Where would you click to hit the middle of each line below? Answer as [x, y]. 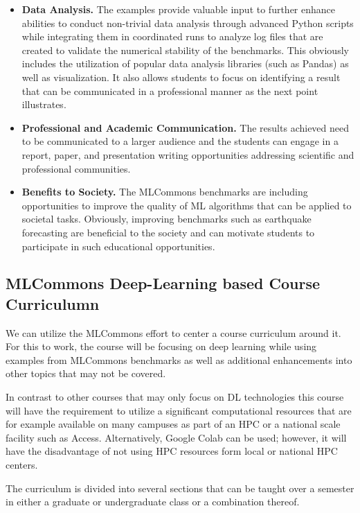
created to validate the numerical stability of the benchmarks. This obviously [185, 50]
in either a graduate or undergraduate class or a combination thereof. [153, 502]
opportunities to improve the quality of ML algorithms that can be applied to [187, 205]
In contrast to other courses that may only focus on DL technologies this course [175, 397]
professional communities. [76, 168]
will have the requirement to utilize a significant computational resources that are [179, 410]
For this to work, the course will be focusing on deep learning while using [161, 346]
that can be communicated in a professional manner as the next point [170, 90]
